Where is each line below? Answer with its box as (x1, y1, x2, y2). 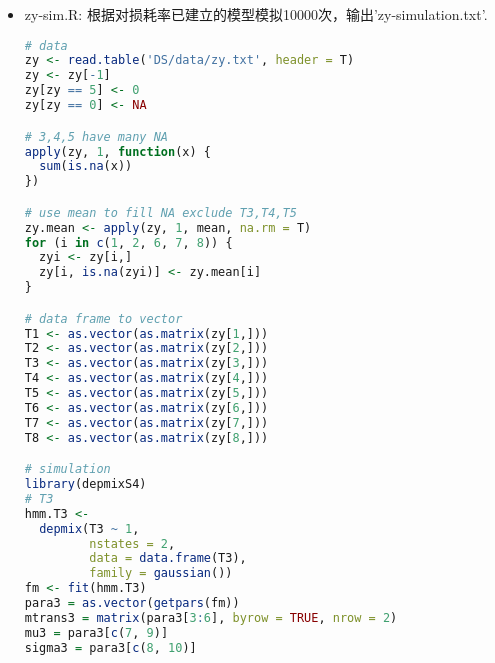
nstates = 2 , (89, 536, 176, 551)
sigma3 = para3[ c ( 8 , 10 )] (24, 640, 197, 655)
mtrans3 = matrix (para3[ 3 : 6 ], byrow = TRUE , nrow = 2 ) (24, 610, 398, 625)
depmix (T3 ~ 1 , (39, 521, 140, 536)
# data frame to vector (24, 311, 183, 326)
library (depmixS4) (24, 477, 147, 492)
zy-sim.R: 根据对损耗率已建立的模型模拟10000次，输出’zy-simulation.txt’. (24, 4, 488, 24)
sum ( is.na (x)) (39, 159, 133, 174)
